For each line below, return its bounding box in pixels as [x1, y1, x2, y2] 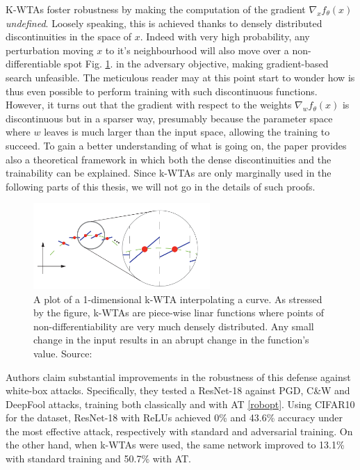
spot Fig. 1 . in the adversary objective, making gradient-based [64, 56, 329, 71]
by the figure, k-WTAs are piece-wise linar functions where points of [33, 305, 325, 320]
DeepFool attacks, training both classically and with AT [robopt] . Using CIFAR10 [6, 396, 355, 411]
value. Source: [33, 346, 92, 360]
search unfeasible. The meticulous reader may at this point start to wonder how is [6, 70, 355, 84]
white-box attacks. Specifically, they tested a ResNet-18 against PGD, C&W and [6, 383, 350, 398]
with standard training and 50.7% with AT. [6, 451, 191, 466]
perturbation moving [6, 42, 94, 57]
